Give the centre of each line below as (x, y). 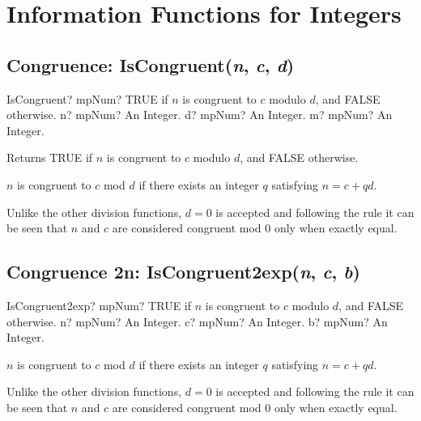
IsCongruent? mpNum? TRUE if (87, 98)
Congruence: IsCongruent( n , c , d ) (151, 64)
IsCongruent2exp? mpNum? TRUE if (99, 305)
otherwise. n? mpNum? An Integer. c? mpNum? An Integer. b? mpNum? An (197, 321)
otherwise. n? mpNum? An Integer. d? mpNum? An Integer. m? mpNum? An (200, 115)
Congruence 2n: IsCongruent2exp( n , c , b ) (183, 272)
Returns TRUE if (50, 157)
